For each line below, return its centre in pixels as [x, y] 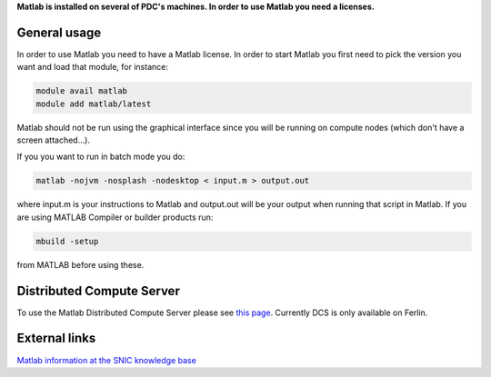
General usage [59, 32]
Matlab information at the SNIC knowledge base [107, 360]
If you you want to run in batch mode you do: [101, 157]
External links [56, 338]
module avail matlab [81, 91]
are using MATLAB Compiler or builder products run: [115, 217]
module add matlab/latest [94, 104]
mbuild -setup [67, 241]
